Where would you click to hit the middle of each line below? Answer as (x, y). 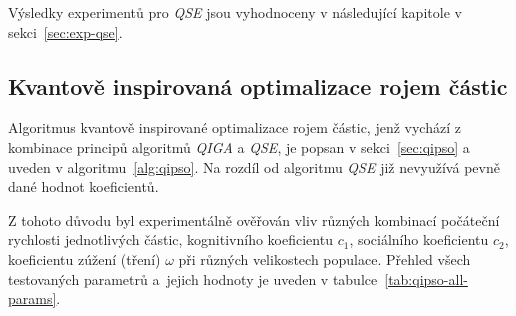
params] (32, 298)
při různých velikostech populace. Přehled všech (324, 258)
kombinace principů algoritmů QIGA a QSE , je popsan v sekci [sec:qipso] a (239, 146)
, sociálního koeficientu (419, 239)
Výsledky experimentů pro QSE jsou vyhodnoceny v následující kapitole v (235, 12)
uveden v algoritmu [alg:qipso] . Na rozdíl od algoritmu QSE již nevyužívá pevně (254, 166)
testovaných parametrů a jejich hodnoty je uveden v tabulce (193, 278)
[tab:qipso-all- (426, 278)
